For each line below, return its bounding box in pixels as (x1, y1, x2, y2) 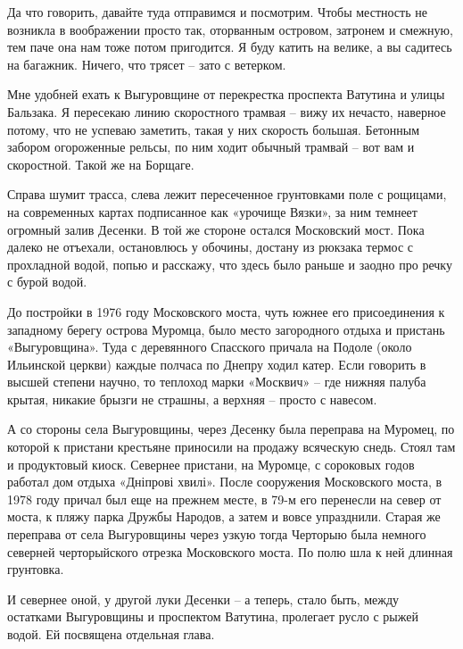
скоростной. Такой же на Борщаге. (7, 154, 194, 173)
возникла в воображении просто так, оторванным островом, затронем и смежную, (7, 20, 453, 38)
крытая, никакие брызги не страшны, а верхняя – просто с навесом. (7, 389, 377, 408)
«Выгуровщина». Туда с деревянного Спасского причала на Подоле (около (7, 337, 412, 356)
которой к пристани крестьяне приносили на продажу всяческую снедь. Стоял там (7, 437, 456, 456)
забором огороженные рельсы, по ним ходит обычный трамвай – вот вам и (7, 137, 415, 156)
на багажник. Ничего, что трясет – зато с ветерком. (7, 54, 286, 73)
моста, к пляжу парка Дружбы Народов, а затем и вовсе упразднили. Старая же (7, 507, 441, 526)
